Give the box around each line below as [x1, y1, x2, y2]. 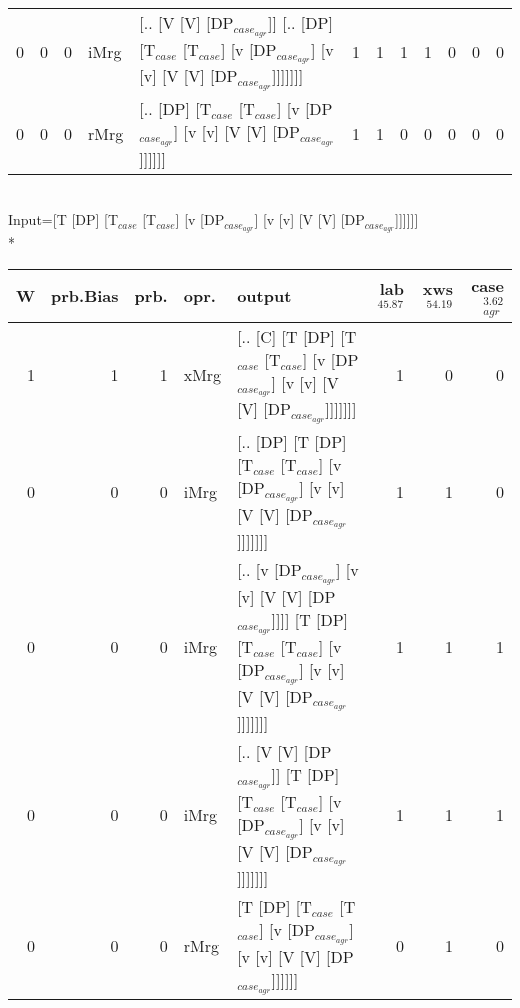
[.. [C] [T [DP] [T [237, 324, 357, 348]
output [237, 284, 292, 308]
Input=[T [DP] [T [8, 209, 119, 230]
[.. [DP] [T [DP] [237, 430, 347, 453]
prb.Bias [51, 284, 119, 308]
